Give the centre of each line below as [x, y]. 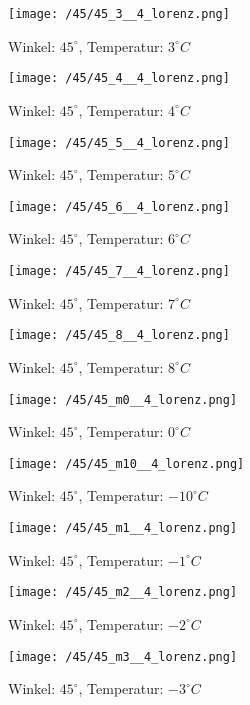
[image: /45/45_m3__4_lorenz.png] [123, 656]
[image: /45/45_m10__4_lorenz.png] [126, 463]
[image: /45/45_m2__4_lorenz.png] [123, 592]
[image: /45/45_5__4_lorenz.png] [119, 142]
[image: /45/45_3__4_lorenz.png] [119, 14]
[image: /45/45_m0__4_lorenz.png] [123, 399]
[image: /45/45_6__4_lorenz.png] [119, 206]
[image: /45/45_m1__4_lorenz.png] [123, 528]
